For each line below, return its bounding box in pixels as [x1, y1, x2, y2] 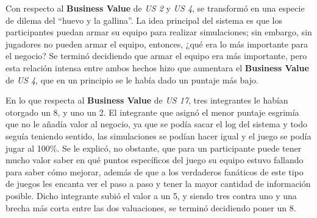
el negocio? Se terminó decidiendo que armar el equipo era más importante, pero [5, 49, 307, 62]
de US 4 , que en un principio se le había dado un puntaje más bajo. [5, 73, 258, 86]
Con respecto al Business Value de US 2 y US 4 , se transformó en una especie [5, 2, 305, 14]
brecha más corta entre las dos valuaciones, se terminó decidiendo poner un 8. [5, 201, 296, 214]
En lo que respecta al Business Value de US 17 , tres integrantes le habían [5, 94, 288, 107]
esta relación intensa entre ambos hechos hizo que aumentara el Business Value [5, 61, 309, 74]
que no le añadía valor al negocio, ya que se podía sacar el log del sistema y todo [5, 118, 308, 130]
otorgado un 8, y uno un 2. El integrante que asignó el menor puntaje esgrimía [5, 105, 299, 118]
